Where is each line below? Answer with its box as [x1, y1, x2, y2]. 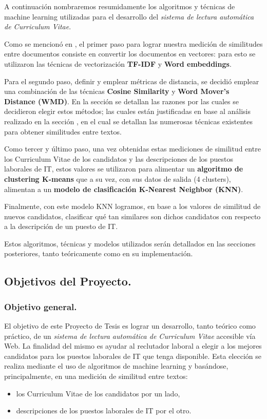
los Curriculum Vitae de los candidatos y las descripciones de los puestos [4, 153, 234, 164]
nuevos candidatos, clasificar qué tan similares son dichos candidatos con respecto [4, 211, 261, 221]
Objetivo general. [4, 300, 77, 313]
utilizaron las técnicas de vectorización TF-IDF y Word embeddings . [4, 58, 232, 69]
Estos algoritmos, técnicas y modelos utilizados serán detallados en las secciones [4, 238, 256, 249]
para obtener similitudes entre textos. [4, 126, 122, 137]
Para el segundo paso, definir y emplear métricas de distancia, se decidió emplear [4, 75, 259, 86]
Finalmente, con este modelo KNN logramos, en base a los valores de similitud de [4, 201, 261, 212]
